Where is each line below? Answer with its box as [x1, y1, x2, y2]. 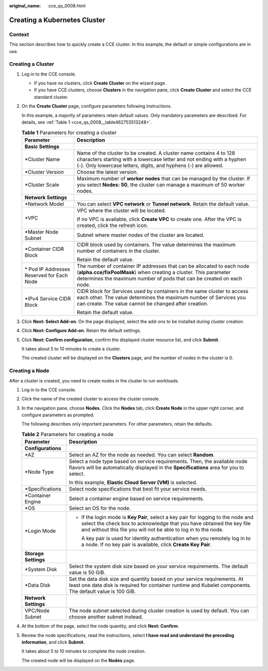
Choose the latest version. [77, 168, 138, 175]
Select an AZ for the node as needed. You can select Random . [68, 451, 215, 458]
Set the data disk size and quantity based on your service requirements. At [68, 576, 244, 583]
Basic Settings [24, 143, 60, 150]
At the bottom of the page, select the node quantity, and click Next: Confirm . [21, 623, 180, 629]
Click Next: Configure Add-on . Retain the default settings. [21, 328, 141, 334]
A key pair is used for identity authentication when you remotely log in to [81, 535, 251, 542]
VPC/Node [24, 607, 50, 614]
